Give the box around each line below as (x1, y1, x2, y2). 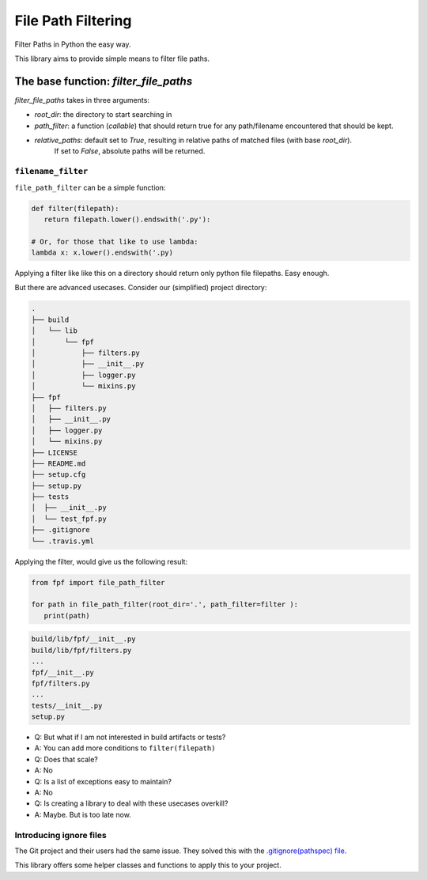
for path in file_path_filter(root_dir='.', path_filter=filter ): (31, 600, 299, 609)
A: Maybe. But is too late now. (34, 810, 132, 819)
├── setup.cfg (31, 470, 86, 479)
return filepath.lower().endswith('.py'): (43, 214, 211, 224)
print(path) (43, 611, 90, 620)
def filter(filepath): (31, 204, 119, 213)
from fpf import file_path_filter (31, 578, 165, 587)
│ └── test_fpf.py (31, 514, 107, 523)
